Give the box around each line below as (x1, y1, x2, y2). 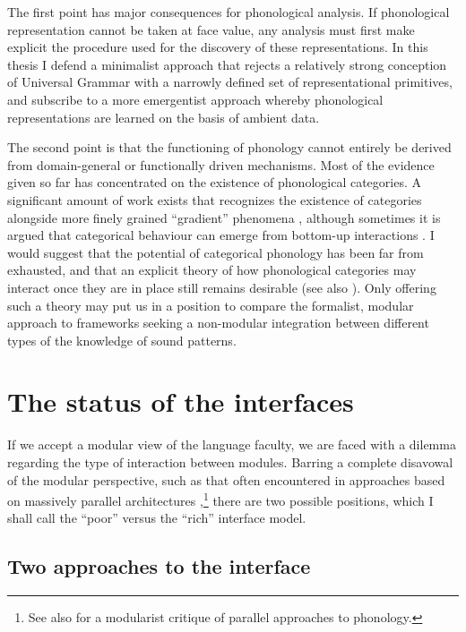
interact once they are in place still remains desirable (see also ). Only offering (7, 278, 436, 296)
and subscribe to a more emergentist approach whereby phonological (7, 90, 384, 108)
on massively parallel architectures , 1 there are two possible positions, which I (7, 489, 434, 509)
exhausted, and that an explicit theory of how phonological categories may (7, 260, 417, 279)
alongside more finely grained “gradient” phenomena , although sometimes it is (7, 208, 441, 226)
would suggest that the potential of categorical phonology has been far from (7, 243, 424, 261)
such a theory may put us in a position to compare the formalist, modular (7, 295, 414, 314)
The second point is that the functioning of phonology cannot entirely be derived (7, 138, 452, 157)
